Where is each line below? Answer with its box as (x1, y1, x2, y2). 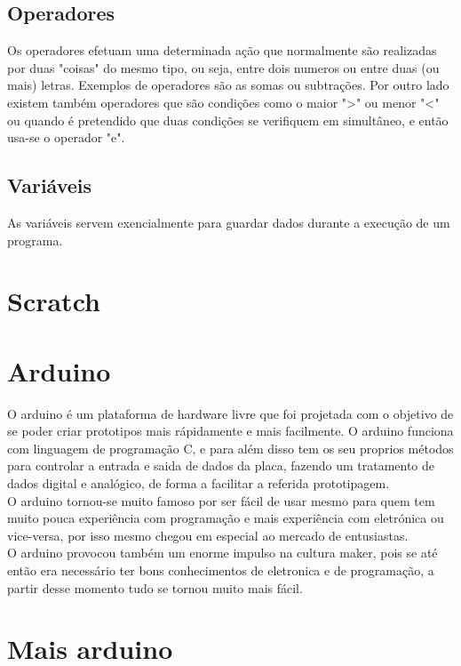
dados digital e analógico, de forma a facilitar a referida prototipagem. (7, 474, 390, 493)
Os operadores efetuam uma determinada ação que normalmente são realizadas (7, 41, 437, 60)
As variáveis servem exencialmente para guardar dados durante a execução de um (7, 213, 450, 231)
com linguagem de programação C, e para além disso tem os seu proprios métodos (7, 438, 454, 457)
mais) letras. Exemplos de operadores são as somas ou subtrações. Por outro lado (7, 76, 449, 94)
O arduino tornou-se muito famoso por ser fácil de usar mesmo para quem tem (7, 491, 435, 510)
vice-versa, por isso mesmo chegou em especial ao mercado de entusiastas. (7, 526, 409, 544)
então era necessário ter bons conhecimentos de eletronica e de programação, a (7, 561, 434, 579)
